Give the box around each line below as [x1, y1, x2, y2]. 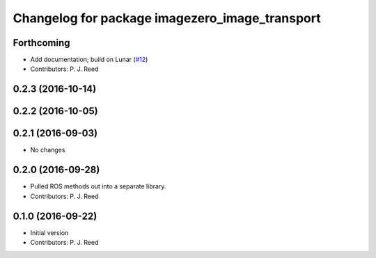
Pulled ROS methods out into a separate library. [30, 182, 166, 191]
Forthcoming [13, 37, 70, 49]
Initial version [30, 228, 69, 236]
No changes [30, 146, 65, 154]
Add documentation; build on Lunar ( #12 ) [30, 56, 148, 64]
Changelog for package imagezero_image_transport [13, 10, 321, 26]
